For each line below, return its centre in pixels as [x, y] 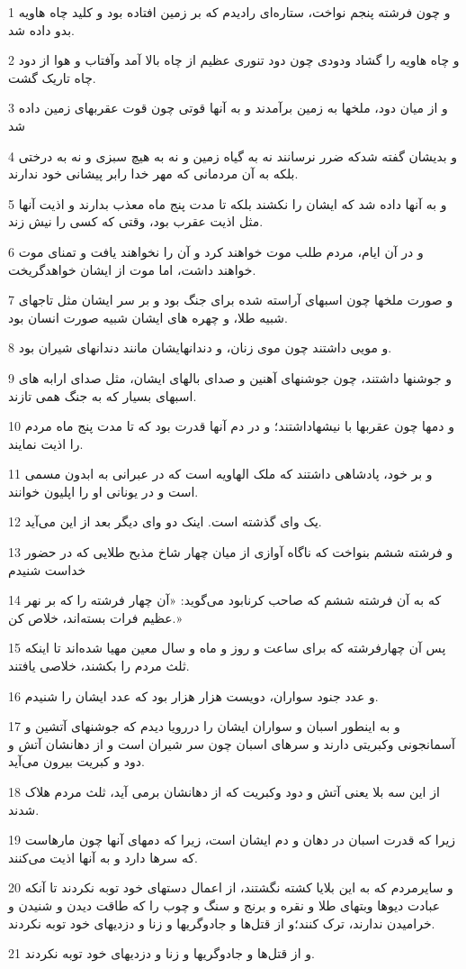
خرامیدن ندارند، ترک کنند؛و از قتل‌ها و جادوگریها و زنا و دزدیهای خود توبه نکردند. [222, 923]
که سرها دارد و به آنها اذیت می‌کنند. [103, 857]
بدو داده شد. [42, 29]
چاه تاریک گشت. [52, 77]
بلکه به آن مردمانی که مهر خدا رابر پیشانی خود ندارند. [153, 174]
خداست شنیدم [47, 569]
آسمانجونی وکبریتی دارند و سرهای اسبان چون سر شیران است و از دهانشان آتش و [232, 743]
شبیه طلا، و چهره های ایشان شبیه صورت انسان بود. [148, 317]
